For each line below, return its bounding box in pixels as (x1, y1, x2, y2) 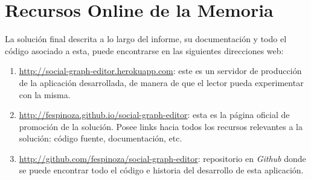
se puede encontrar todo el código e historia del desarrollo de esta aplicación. (19, 164, 304, 176)
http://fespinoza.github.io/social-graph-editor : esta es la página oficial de (19, 108, 290, 121)
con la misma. (19, 88, 71, 101)
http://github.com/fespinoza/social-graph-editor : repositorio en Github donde (19, 152, 306, 164)
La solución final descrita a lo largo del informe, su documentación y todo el (5, 33, 287, 45)
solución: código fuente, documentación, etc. (19, 132, 182, 144)
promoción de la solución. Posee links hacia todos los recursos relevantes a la (19, 120, 303, 132)
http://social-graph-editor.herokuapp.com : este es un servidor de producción (19, 64, 302, 77)
